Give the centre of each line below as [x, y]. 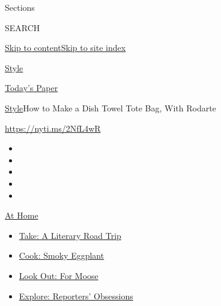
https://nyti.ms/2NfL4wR [53, 128]
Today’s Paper [32, 88]
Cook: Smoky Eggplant [62, 255]
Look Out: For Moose [59, 275]
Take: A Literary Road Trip [70, 235]
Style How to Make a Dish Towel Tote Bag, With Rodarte [110, 107]
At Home [22, 215]
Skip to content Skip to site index [65, 48]
